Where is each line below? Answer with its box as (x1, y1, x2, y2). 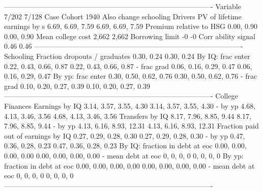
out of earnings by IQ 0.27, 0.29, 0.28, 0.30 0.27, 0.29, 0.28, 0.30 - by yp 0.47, (4, 130, 245, 141)
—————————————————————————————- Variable (4, 1, 241, 11)
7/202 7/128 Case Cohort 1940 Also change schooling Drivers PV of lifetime (4, 11, 242, 21)
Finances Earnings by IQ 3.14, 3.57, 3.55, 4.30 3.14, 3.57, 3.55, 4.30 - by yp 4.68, (4, 100, 256, 111)
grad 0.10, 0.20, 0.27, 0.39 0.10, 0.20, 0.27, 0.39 (4, 80, 151, 91)
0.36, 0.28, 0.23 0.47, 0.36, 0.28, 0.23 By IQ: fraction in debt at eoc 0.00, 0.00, (4, 140, 247, 151)
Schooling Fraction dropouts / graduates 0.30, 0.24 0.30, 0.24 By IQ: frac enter (4, 50, 250, 61)
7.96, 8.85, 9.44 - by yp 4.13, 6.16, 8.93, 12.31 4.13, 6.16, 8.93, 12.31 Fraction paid (4, 120, 259, 131)
